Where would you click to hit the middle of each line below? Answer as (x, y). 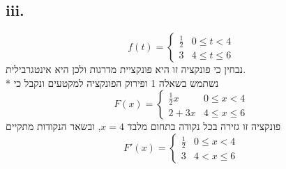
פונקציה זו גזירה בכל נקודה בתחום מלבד (204, 126)
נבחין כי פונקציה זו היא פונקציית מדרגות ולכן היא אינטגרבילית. (126, 69)
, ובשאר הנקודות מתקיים (53, 126)
